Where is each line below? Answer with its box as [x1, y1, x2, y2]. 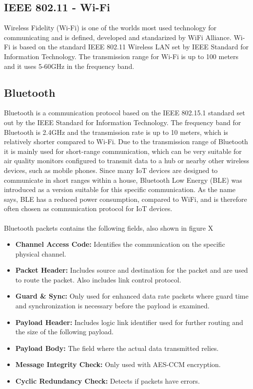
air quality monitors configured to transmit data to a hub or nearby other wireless [4, 155, 250, 166]
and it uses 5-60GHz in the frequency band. [4, 61, 135, 71]
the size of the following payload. [15, 326, 114, 337]
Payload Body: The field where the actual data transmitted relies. [15, 343, 219, 353]
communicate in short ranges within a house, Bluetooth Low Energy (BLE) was [4, 174, 242, 185]
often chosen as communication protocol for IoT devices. [4, 203, 173, 214]
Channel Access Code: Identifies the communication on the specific [15, 239, 225, 249]
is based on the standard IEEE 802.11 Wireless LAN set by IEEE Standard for [12, 42, 249, 52]
